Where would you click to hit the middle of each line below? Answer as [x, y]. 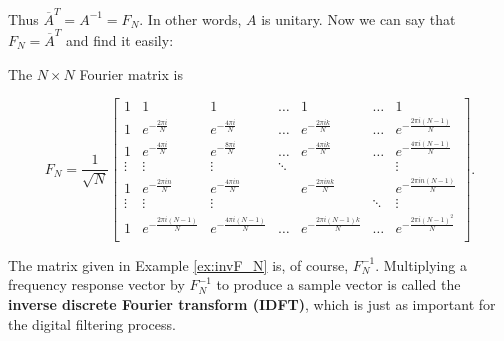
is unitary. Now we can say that [358, 18]
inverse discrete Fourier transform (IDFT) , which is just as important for [252, 304]
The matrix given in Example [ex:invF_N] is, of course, [178, 264]
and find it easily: [120, 40]
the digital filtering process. [92, 323]
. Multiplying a [421, 264]
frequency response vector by [96, 284]
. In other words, [190, 18]
